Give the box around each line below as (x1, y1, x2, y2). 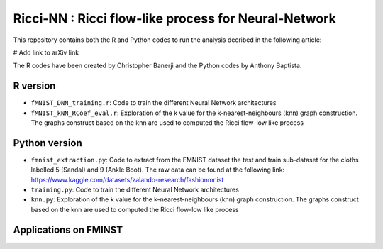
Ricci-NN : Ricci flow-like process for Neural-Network (13, 11, 336, 26)
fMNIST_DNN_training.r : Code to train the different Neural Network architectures (30, 99, 277, 107)
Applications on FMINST (13, 223, 123, 236)
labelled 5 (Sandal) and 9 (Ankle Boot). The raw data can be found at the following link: (30, 165, 285, 174)
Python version (13, 137, 83, 149)
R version (13, 80, 56, 92)
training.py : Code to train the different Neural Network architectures (30, 185, 239, 194)
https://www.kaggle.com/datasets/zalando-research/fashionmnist (30, 175, 224, 184)
